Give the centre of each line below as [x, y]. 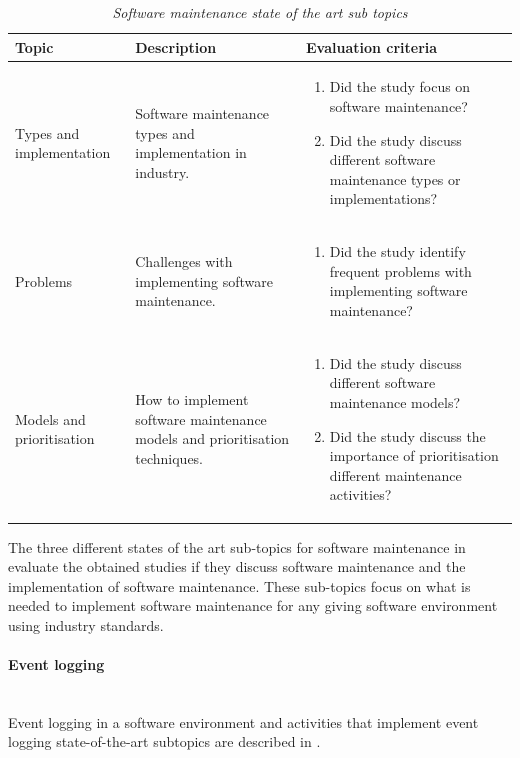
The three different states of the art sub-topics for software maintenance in [237, 546]
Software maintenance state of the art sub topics [260, 12]
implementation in [191, 152]
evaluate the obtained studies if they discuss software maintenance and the [237, 566]
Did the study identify [397, 251]
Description [176, 46]
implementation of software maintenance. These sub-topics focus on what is [239, 585]
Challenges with [184, 261]
